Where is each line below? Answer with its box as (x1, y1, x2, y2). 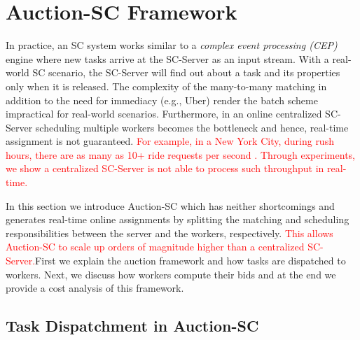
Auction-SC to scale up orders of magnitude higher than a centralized (6, 239, 305, 254)
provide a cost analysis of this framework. (6, 281, 184, 295)
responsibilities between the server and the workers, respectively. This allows (6, 225, 333, 240)
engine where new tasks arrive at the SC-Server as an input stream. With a (6, 51, 329, 66)
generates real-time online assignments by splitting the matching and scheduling (6, 212, 349, 227)
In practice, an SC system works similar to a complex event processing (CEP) (6, 38, 338, 52)
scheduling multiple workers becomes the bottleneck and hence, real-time (35, 120, 349, 134)
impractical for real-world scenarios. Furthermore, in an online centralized (6, 106, 322, 121)
